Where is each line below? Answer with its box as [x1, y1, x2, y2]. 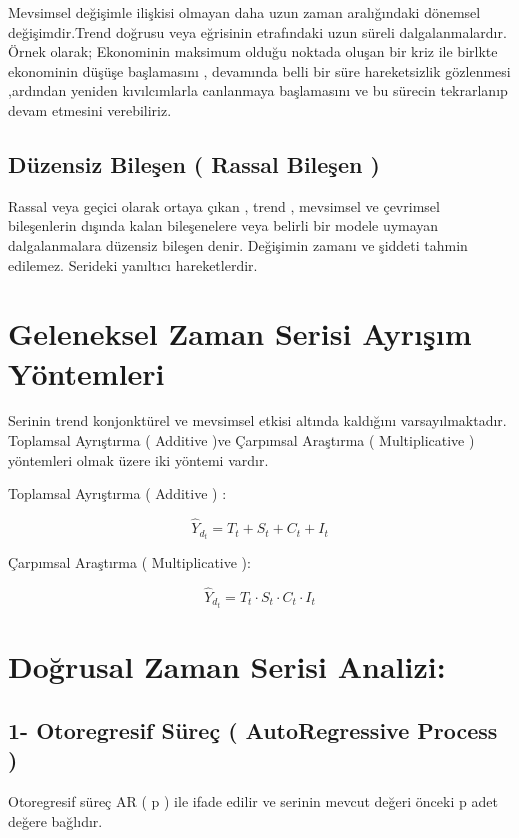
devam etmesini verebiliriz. [8, 99, 172, 120]
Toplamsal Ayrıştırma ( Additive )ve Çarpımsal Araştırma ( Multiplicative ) [8, 430, 475, 451]
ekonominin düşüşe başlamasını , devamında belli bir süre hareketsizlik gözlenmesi [8, 60, 511, 81]
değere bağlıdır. [8, 810, 103, 831]
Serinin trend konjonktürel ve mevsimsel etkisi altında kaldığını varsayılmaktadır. [8, 410, 507, 431]
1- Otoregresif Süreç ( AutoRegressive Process [8, 714, 498, 745]
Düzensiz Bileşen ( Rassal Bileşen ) [8, 148, 380, 179]
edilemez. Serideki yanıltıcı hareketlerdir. [8, 254, 258, 275]
